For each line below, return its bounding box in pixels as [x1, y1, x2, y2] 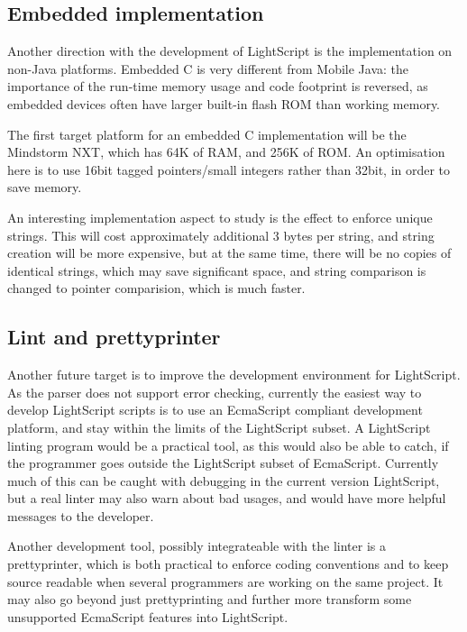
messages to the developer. [7, 506, 154, 525]
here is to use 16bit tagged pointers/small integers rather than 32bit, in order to [7, 160, 451, 179]
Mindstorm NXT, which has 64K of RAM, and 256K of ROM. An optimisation [7, 142, 445, 161]
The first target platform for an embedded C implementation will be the [7, 124, 407, 143]
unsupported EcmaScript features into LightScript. [7, 607, 288, 626]
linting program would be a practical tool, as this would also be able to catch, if [7, 435, 449, 454]
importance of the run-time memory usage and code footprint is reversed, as [7, 77, 428, 96]
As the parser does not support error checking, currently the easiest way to [7, 382, 422, 401]
